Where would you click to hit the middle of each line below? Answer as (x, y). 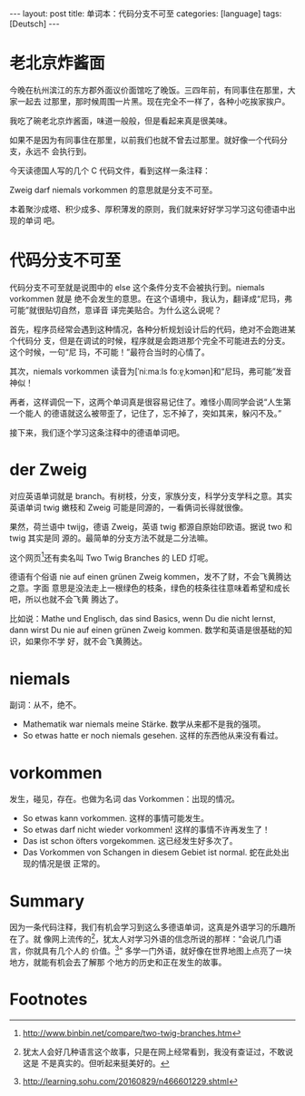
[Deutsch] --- (35, 24)
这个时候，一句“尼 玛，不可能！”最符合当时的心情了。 (110, 352)
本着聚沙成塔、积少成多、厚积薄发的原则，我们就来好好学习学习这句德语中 (148, 209)
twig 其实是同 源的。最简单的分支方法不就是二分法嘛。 (111, 538)
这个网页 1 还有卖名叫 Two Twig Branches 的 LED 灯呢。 (111, 557)
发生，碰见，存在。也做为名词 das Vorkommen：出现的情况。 (125, 799)
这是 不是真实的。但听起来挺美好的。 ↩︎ (96, 1062)
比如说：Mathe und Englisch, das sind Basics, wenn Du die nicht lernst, (143, 619)
